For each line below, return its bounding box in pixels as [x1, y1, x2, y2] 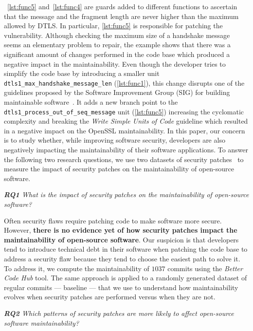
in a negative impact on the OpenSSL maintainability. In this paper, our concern [4, 125, 245, 135]
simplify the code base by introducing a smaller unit [4, 68, 160, 78]
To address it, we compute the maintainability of [4, 263, 149, 273]
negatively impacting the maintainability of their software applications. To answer [4, 145, 249, 155]
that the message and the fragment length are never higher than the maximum [4, 11, 239, 21]
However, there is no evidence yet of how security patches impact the [4, 225, 237, 235]
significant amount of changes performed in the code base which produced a [4, 49, 230, 59]
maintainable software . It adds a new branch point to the [4, 97, 178, 107]
